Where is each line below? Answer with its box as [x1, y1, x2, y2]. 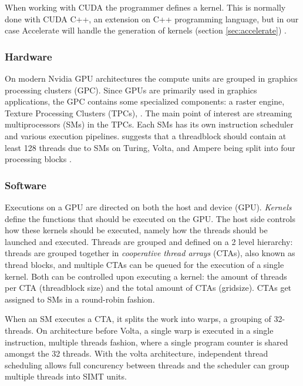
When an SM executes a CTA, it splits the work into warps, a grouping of [5, 313, 271, 325]
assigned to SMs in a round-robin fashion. [5, 293, 155, 305]
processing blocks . [5, 153, 72, 165]
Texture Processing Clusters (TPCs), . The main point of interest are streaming [5, 106, 292, 119]
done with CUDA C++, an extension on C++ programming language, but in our [5, 12, 299, 25]
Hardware [5, 49, 52, 63]
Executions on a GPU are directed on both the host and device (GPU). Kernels [5, 200, 292, 213]
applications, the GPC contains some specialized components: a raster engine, [5, 95, 285, 108]
